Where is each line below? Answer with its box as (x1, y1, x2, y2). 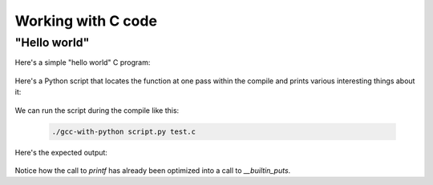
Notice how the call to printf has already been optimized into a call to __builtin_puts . (14, 165, 291, 175)
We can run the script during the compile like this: (14, 105, 180, 115)
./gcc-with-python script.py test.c (51, 127, 196, 136)
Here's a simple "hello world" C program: (14, 58, 151, 67)
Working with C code (14, 12, 158, 30)
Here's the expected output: (14, 147, 108, 157)
